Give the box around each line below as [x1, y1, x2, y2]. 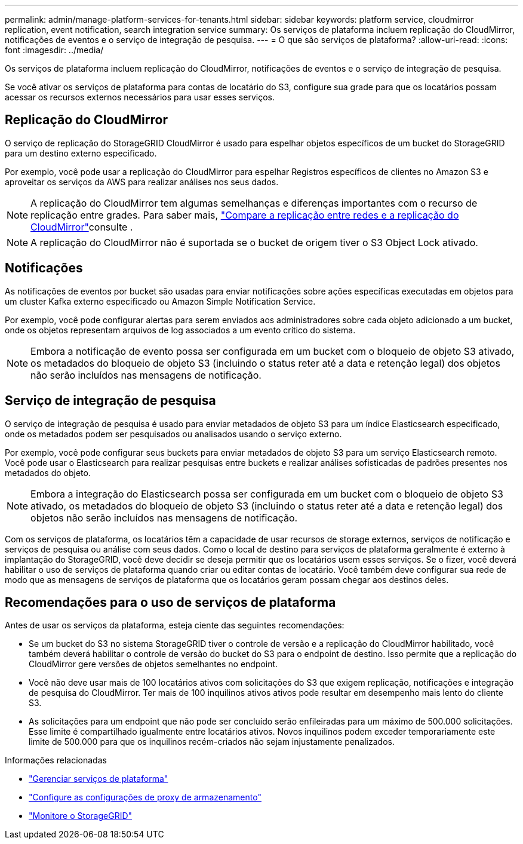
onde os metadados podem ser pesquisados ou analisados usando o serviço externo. [5, 428, 342, 439]
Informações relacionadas [5, 755, 107, 766]
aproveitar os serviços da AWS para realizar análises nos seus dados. [5, 176, 279, 187]
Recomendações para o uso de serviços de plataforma [5, 594, 336, 610]
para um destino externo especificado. [5, 148, 157, 158]
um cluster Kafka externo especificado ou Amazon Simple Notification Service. [5, 296, 316, 306]
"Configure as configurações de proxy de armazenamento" [29, 792, 261, 803]
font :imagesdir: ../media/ [5, 45, 104, 55]
